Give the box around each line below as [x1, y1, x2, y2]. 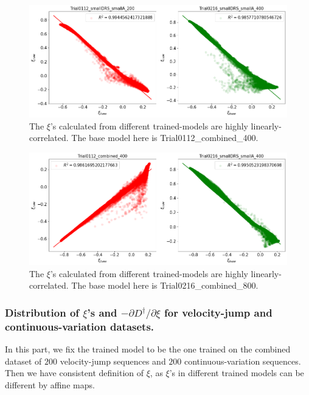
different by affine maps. [5, 378, 95, 391]
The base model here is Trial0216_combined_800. [71, 279, 259, 292]
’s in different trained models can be [169, 366, 304, 379]
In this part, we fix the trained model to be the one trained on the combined [5, 343, 291, 355]
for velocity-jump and [164, 304, 273, 320]
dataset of [5, 354, 42, 367]
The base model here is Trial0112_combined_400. [71, 131, 259, 144]
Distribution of [5, 304, 80, 320]
